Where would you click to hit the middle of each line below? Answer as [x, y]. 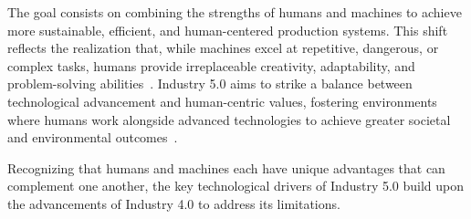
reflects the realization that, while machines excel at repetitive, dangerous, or [223, 48]
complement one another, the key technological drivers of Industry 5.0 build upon [236, 186]
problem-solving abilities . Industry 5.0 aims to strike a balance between [210, 83]
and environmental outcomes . [93, 137]
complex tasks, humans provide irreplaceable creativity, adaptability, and [211, 65]
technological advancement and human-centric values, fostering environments [222, 101]
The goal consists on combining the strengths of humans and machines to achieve [235, 12]
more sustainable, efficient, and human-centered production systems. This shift [228, 30]
